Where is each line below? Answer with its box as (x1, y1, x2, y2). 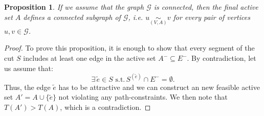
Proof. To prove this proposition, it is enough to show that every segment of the (4, 42, 255, 53)
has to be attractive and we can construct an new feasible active (58, 81, 260, 92)
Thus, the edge (4, 81, 51, 92)
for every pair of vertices (173, 11, 250, 22)
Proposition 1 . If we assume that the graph (4, 2, 144, 12)
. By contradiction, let (187, 53, 256, 63)
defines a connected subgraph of (23, 11, 121, 22)
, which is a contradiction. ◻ (60, 101, 151, 112)
